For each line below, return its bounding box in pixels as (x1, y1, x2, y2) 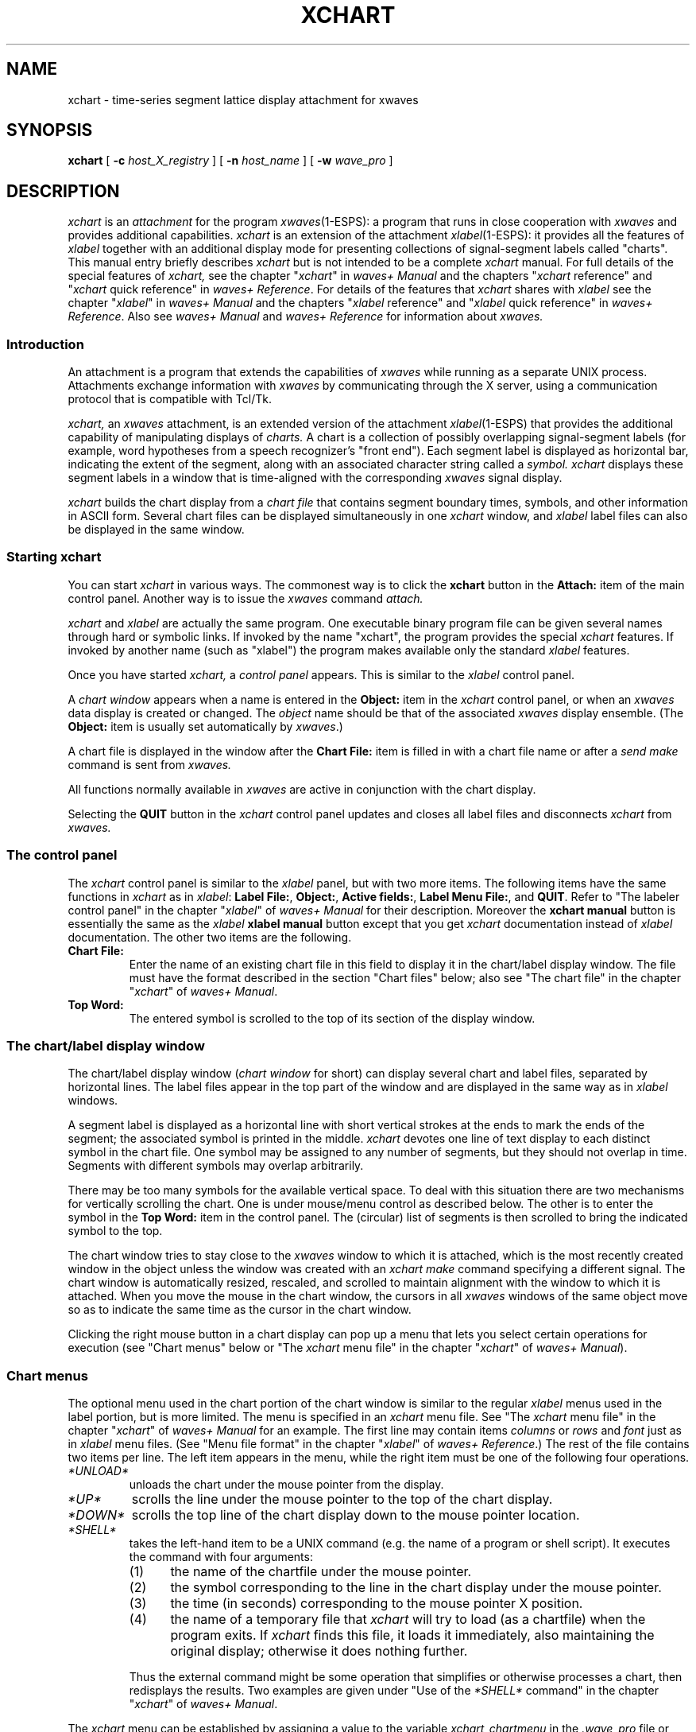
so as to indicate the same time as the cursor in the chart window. (68, 1303, 412, 1317)
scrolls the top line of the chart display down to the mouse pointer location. (131, 1507, 580, 1524)
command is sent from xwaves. (68, 757, 232, 771)
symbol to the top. (68, 1224, 163, 1238)
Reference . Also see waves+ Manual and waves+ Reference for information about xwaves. (68, 309, 543, 324)
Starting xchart (6, 549, 102, 565)
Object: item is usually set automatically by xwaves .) (68, 719, 343, 733)
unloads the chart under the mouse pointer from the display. (129, 1478, 444, 1492)
